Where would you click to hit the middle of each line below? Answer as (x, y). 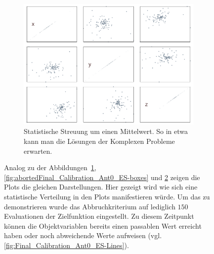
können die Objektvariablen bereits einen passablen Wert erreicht (103, 225)
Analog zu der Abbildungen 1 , (50, 167)
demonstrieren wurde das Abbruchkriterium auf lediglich (90, 206)
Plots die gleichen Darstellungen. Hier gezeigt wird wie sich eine (101, 187)
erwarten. (38, 151)
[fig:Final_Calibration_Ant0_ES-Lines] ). (66, 245)
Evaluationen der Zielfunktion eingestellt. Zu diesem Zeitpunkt (99, 216)
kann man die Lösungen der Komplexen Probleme (99, 141)
